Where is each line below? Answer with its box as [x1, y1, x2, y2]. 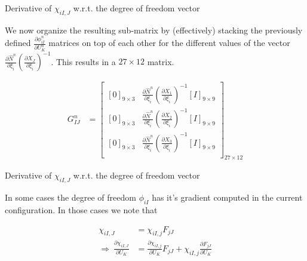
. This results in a [51, 55, 116, 67]
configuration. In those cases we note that [5, 204, 158, 216]
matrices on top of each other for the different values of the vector [48, 36, 290, 49]
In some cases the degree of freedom [5, 191, 136, 204]
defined [5, 36, 31, 49]
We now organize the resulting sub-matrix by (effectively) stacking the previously [5, 23, 303, 36]
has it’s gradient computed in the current [152, 191, 303, 204]
